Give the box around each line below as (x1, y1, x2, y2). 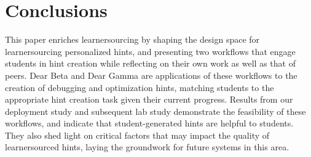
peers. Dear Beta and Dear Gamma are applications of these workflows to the (5, 68, 297, 81)
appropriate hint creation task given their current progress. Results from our (5, 93, 293, 106)
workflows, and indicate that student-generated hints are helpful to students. (5, 117, 294, 130)
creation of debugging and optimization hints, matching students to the (5, 81, 274, 93)
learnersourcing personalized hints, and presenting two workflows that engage (5, 45, 296, 57)
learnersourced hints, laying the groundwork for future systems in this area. (5, 141, 289, 153)
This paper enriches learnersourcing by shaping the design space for (5, 33, 260, 46)
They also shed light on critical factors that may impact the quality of (5, 128, 270, 141)
